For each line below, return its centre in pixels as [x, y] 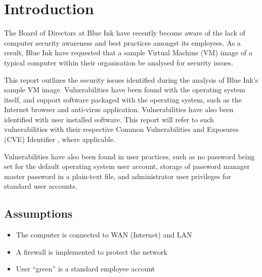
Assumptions [38, 213]
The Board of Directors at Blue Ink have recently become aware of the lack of [125, 33]
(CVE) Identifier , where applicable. [60, 139]
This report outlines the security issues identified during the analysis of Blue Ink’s [131, 79]
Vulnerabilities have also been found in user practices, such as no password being [129, 156]
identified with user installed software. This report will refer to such [109, 119]
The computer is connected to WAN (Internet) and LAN [104, 235]
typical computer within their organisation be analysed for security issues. [119, 62]
